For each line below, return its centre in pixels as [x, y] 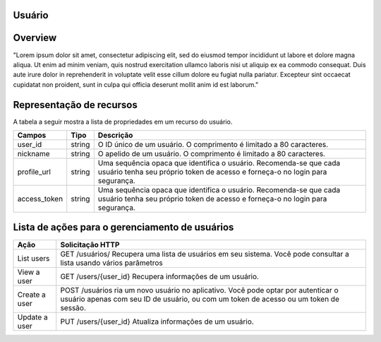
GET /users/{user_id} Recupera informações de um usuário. [159, 276]
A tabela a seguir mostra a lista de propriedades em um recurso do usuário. [123, 122]
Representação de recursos [75, 105]
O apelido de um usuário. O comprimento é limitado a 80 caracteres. [212, 154]
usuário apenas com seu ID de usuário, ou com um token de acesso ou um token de [200, 299]
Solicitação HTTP [90, 244]
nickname [34, 154]
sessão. [73, 307]
